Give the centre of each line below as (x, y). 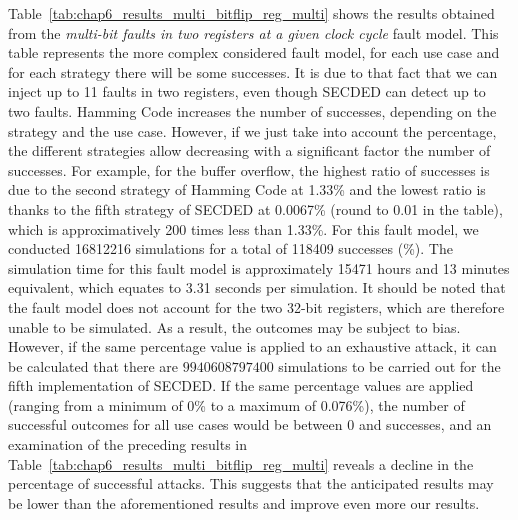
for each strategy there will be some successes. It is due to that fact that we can (253, 71)
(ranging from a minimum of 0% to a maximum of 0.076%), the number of (236, 404)
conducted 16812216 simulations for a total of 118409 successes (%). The (230, 248)
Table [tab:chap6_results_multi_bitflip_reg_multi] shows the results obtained (251, 13)
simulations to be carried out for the (389, 365)
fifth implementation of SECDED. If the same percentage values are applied (241, 385)
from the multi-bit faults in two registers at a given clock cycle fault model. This (253, 32)
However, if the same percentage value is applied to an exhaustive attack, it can (252, 346)
